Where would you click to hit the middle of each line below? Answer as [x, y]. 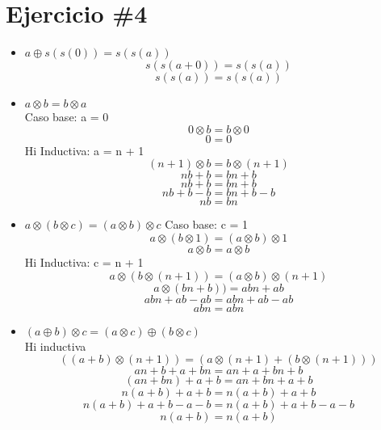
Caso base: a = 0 [67, 117]
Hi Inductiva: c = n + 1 [84, 261]
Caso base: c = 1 [207, 224]
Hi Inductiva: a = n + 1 [84, 150]
